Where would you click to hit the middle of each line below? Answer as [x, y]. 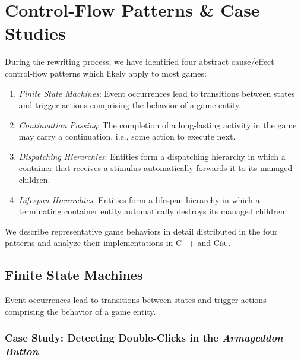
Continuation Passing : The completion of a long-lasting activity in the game [158, 124]
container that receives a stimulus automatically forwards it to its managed [156, 168]
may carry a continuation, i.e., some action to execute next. [127, 136]
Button [22, 351]
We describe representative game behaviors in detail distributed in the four [141, 231]
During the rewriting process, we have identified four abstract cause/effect [140, 61]
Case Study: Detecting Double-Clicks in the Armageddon [144, 338]
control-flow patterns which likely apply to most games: [106, 73]
